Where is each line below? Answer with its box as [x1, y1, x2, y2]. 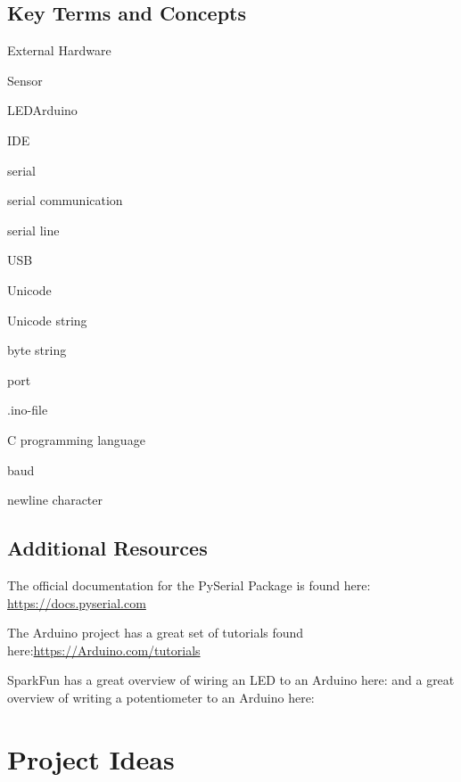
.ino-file [7, 400, 48, 419]
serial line [7, 220, 60, 239]
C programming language [7, 430, 145, 449]
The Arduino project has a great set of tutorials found [7, 623, 304, 642]
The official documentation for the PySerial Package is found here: [7, 575, 371, 594]
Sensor [7, 70, 43, 89]
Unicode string [7, 310, 87, 329]
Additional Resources [7, 534, 208, 562]
